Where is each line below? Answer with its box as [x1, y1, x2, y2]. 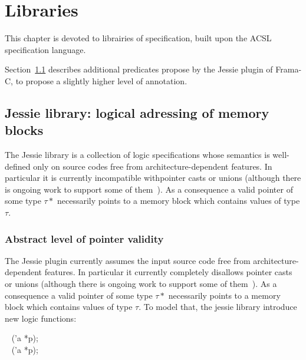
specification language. [5, 43, 86, 55]
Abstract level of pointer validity [5, 231, 164, 246]
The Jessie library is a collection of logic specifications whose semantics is [5, 148, 270, 161]
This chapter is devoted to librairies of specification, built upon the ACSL [5, 32, 272, 44]
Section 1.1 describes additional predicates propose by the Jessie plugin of [5, 63, 273, 75]
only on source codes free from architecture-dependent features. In [33, 160, 272, 172]
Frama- [275, 63, 302, 75]
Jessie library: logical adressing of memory [5, 103, 269, 121]
